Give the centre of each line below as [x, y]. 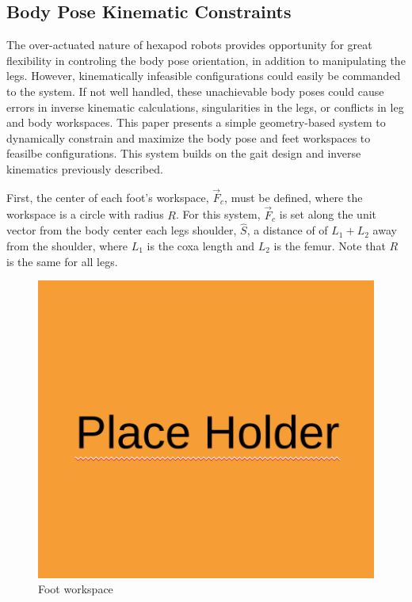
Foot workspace [76, 589]
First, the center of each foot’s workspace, [108, 197]
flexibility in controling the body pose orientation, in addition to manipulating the [206, 60]
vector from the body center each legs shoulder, [122, 230]
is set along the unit [328, 214]
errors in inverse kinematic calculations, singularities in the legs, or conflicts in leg [205, 107]
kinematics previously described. [85, 168]
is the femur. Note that [330, 245]
